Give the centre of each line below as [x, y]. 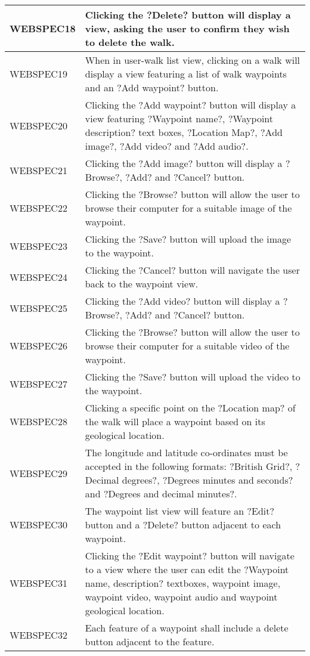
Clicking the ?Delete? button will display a [188, 15]
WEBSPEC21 [38, 170]
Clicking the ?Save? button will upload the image [188, 239]
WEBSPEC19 [38, 74]
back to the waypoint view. [142, 284]
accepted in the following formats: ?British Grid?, [189, 466]
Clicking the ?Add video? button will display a [182, 301]
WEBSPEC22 [38, 208]
